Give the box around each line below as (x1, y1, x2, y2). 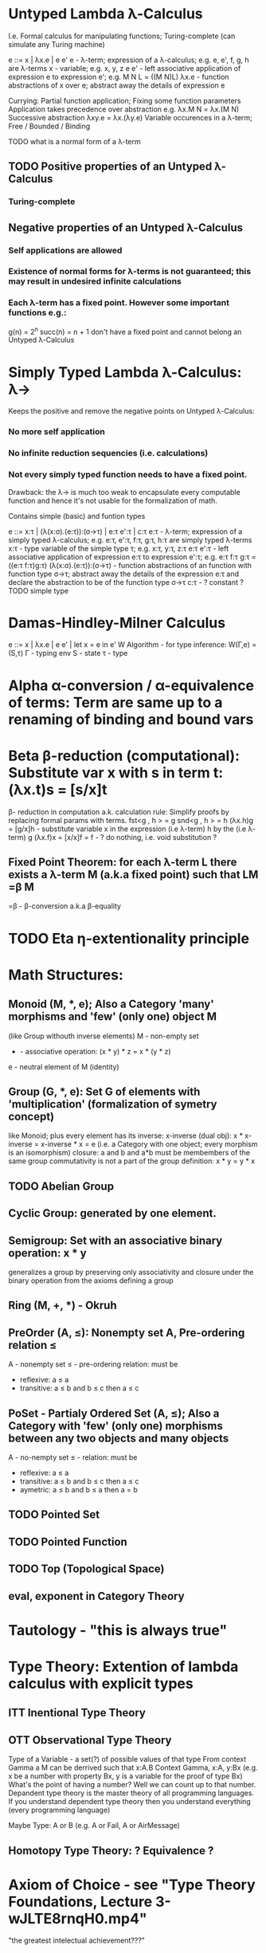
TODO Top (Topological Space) (8, 1563, 165, 1576)
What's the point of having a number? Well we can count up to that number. (8, 1780, 256, 1790)
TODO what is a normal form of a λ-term (8, 136, 141, 146)
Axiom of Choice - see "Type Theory (8, 1876, 256, 1893)
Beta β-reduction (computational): (8, 747, 241, 765)
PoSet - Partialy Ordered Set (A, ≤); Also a (8, 1406, 220, 1420)
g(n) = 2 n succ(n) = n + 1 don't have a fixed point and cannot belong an (8, 325, 242, 336)
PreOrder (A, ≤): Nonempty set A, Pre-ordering (8, 1326, 245, 1339)
